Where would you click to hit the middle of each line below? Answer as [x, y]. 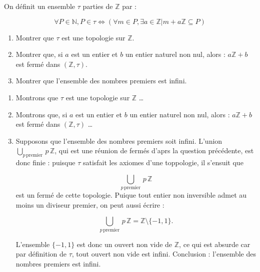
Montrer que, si [39, 54]
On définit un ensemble [40, 6]
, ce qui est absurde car [215, 244]
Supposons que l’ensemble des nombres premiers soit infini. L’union [119, 140]
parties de [98, 6]
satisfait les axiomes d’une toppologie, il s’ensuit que [163, 162]
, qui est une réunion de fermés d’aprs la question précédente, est [154, 150]
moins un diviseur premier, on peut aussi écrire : [90, 204]
